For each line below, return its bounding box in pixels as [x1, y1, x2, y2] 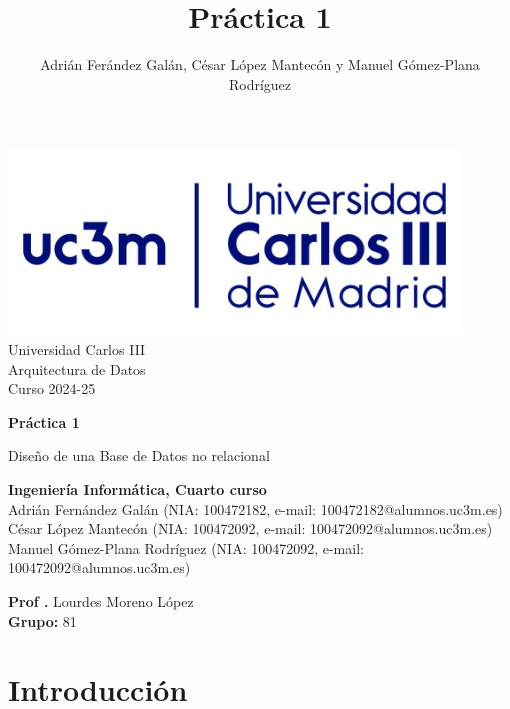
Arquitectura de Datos [8, 358, 146, 379]
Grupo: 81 [8, 610, 77, 631]
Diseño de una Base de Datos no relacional [8, 445, 270, 466]
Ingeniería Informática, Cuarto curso [8, 479, 267, 500]
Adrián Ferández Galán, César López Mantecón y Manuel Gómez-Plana [40, 54, 480, 75]
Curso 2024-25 [8, 378, 96, 399]
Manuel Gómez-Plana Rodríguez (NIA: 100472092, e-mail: [8, 537, 364, 558]
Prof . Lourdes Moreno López [8, 591, 194, 611]
